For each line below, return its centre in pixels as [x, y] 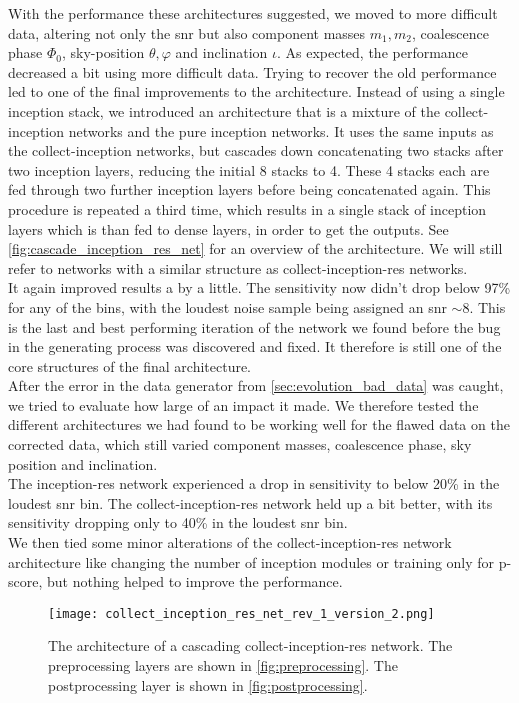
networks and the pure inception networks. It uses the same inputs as [281, 130]
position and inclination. [83, 463]
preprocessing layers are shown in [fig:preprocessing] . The [223, 665]
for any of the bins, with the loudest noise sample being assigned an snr [227, 306]
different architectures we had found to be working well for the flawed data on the [259, 424]
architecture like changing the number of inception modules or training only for [251, 561]
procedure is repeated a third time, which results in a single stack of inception [247, 208]
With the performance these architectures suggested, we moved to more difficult [253, 13]
